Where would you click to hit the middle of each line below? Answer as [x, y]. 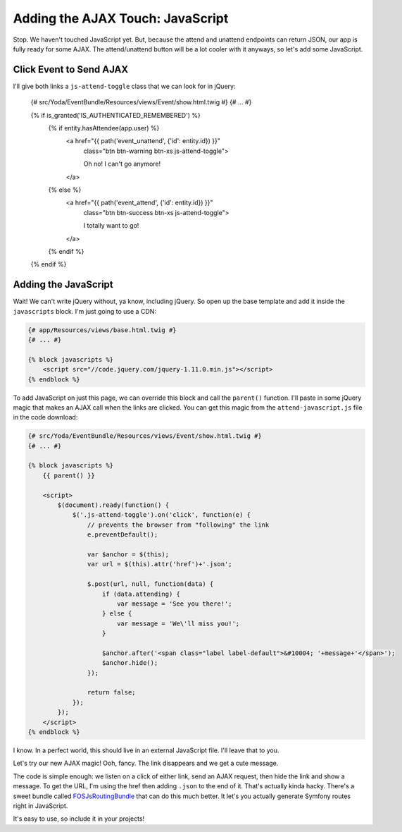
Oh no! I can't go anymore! [122, 164]
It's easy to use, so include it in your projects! [79, 819]
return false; [112, 692]
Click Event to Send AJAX [71, 69]
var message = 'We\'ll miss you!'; [178, 623]
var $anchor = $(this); [128, 554]
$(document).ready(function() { [113, 505]
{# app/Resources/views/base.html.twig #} [102, 330]
